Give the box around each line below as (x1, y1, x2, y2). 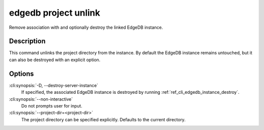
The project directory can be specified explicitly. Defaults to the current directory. (21, 116, 186, 122)
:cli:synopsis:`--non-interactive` (9, 96, 73, 102)
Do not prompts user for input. (21, 103, 83, 108)
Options (9, 69, 34, 78)
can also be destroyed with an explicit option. (9, 57, 101, 63)
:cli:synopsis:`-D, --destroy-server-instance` (9, 82, 98, 88)
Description (9, 37, 46, 45)
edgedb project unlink (9, 7, 100, 18)
